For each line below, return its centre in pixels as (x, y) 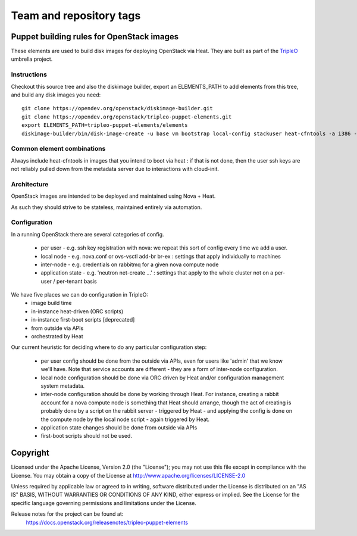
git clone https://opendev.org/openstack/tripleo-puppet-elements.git (127, 117)
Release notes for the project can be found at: (67, 514)
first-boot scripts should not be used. (86, 436)
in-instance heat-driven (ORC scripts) (77, 311)
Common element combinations (58, 149)
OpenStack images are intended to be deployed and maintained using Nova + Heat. (113, 196)
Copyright (30, 453)
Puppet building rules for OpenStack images (95, 37)
